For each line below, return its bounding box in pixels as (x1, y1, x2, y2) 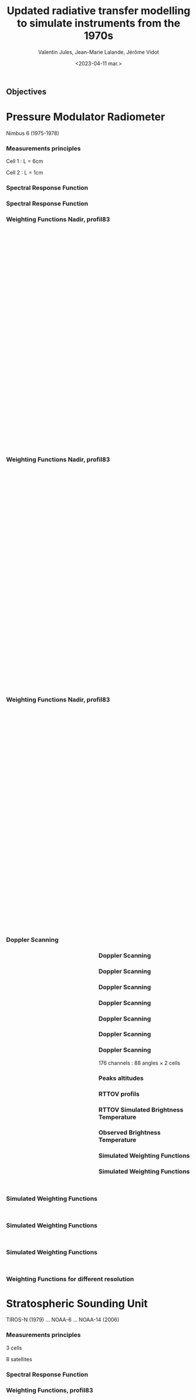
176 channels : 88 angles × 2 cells (99, 1059, 181, 1066)
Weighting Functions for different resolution (6, 1275, 134, 1283)
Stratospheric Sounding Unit (6, 1297, 148, 1310)
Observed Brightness (99, 1129, 161, 1137)
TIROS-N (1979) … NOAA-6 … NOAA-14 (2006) (6, 1316, 120, 1323)
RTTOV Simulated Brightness (99, 1106, 184, 1114)
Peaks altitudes (99, 1074, 144, 1082)
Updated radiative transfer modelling (6, 4, 191, 18)
